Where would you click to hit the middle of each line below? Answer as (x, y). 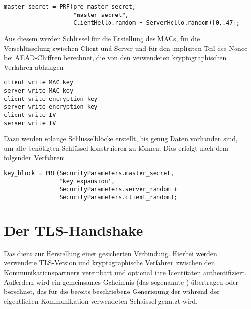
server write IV (30, 123)
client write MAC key (39, 83)
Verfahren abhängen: (35, 67)
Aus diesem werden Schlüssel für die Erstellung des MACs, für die (102, 38)
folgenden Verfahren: (35, 157)
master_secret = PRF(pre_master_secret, (70, 7)
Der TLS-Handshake (74, 230)
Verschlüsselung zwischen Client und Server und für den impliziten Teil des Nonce (126, 48)
